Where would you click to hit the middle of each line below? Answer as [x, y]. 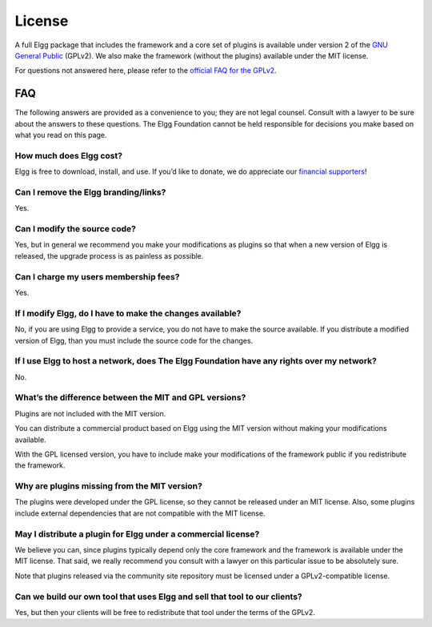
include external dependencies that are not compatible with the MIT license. [140, 513]
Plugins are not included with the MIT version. [90, 413]
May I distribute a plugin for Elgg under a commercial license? [137, 534]
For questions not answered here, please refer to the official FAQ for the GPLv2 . [146, 70]
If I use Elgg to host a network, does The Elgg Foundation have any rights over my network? [196, 361]
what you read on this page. [61, 135]
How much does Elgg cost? [69, 155]
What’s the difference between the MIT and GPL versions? [130, 398]
